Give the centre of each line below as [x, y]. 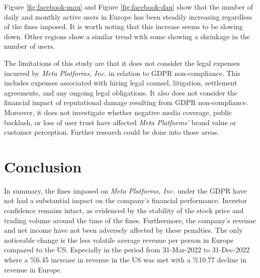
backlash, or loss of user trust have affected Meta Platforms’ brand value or [120, 122]
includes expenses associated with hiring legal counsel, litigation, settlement [121, 83]
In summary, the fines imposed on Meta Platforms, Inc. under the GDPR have [125, 190]
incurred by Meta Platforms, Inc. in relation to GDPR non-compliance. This [122, 73]
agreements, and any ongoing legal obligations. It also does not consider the [121, 92]
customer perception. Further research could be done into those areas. [112, 132]
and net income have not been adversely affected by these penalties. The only [123, 230]
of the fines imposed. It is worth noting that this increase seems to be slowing [124, 26]
